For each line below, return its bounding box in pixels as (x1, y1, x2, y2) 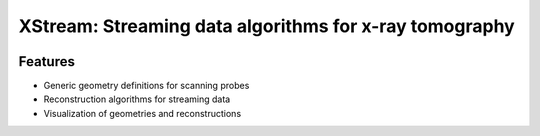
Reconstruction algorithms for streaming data (43, 93, 231, 105)
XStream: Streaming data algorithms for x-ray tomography (18, 15, 515, 37)
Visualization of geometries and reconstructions (43, 107, 242, 119)
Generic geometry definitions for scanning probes (43, 80, 250, 92)
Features (18, 53, 75, 70)
